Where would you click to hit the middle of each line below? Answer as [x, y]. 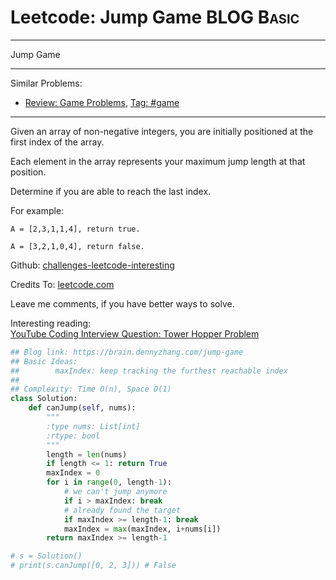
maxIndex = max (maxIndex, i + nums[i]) [142, 529]
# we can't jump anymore [115, 492]
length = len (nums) [87, 454]
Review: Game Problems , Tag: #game [102, 102]
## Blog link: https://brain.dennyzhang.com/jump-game [127, 352]
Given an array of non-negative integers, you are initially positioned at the [162, 131]
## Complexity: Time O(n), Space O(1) [91, 389]
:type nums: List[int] [93, 426]
